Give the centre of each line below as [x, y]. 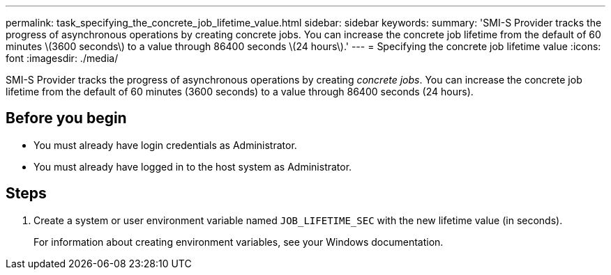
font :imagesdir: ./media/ [62, 58]
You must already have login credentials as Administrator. [165, 145]
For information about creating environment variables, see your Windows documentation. [239, 242]
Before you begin [66, 118]
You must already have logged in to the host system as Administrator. [193, 166]
